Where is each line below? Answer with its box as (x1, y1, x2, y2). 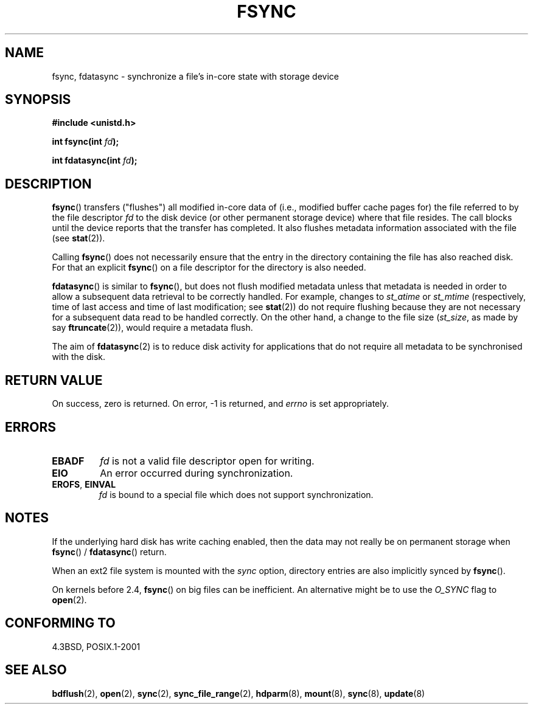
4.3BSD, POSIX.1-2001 (52, 641, 141, 652)
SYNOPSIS (5, 92, 71, 108)
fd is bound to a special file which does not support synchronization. (99, 489, 374, 500)
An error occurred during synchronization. (100, 466, 293, 479)
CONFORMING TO (5, 615, 116, 631)
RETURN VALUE (5, 372, 103, 388)
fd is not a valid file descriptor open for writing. (100, 454, 315, 467)
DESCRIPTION (5, 176, 92, 192)
